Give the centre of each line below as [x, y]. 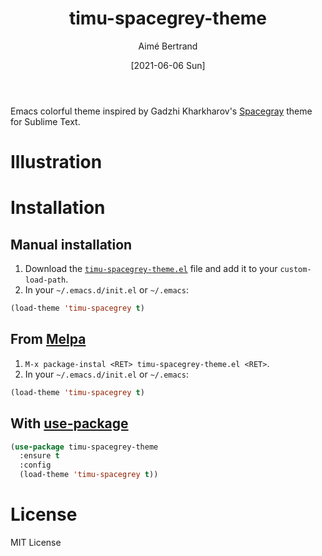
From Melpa [48, 339]
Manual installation [71, 244]
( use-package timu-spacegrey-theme [84, 447]
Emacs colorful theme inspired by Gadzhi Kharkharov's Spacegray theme [161, 111]
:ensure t [39, 456]
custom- [295, 270]
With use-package [69, 423]
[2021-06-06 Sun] [168, 65]
